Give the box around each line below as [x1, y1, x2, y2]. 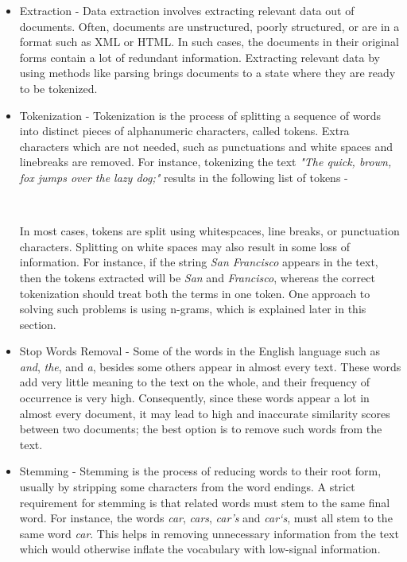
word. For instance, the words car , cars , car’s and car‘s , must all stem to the [19, 510, 393, 526]
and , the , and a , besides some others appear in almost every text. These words [19, 358, 401, 374]
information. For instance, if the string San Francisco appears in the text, [19, 254, 378, 270]
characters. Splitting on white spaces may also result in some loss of [19, 238, 351, 254]
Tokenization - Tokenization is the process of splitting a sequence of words [19, 107, 382, 123]
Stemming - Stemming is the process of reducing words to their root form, [19, 463, 382, 479]
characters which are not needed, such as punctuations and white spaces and [19, 138, 393, 154]
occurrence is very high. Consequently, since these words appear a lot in [19, 390, 370, 406]
